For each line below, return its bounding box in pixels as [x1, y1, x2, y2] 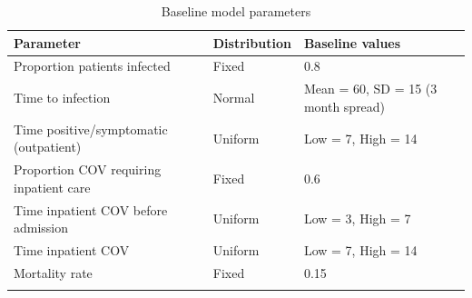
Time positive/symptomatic [14, 119, 168, 138]
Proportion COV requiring [14, 160, 162, 179]
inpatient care [14, 177, 91, 196]
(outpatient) [14, 137, 82, 156]
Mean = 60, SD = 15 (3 [303, 79, 438, 98]
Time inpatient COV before [14, 200, 168, 219]
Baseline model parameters [161, 2, 311, 20]
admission [14, 218, 69, 237]
